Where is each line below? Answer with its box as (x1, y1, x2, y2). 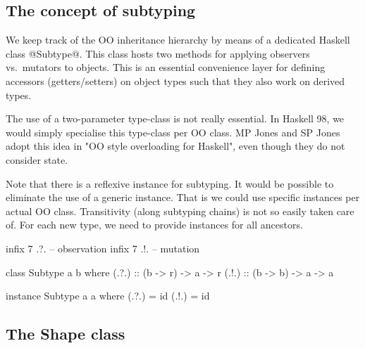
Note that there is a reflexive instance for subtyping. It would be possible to (6, 176, 334, 191)
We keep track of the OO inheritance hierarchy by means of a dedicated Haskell (6, 32, 350, 47)
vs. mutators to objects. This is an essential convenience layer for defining (6, 60, 326, 75)
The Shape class (6, 323, 125, 344)
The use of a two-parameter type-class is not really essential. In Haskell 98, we (6, 111, 345, 126)
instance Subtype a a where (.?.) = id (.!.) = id (6, 288, 210, 303)
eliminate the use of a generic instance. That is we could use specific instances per (6, 190, 360, 205)
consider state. (6, 152, 68, 167)
